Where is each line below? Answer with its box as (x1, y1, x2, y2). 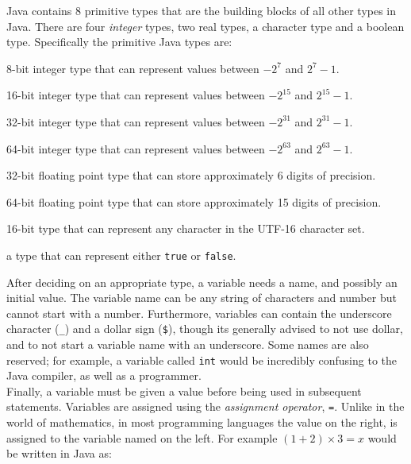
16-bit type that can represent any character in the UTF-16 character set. (6, 220, 365, 237)
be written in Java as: (6, 445, 112, 462)
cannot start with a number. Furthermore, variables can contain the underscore (6, 304, 392, 321)
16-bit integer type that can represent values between (6, 87, 265, 103)
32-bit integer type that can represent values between (6, 113, 265, 130)
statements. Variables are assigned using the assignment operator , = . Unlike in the (6, 398, 405, 415)
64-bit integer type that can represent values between (6, 140, 265, 157)
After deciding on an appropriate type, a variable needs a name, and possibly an (6, 273, 398, 290)
